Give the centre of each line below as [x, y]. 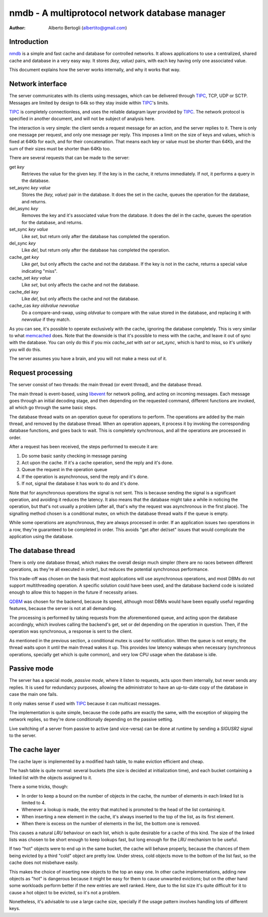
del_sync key [23, 243]
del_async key [24, 209]
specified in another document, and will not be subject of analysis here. [82, 119]
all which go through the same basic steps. [53, 408]
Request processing [41, 373]
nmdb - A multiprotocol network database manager [117, 13]
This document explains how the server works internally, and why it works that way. [95, 70]
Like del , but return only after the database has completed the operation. [96, 250]
